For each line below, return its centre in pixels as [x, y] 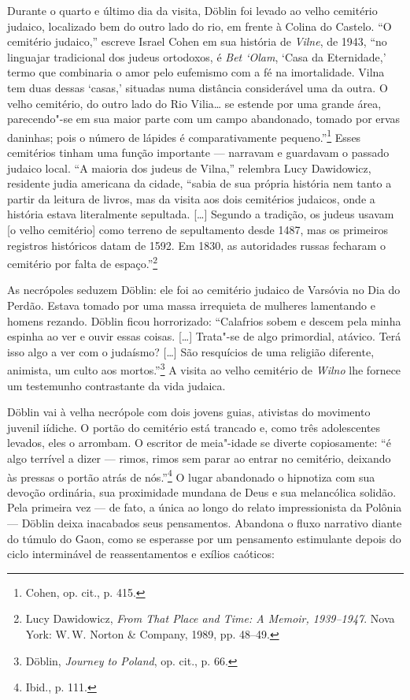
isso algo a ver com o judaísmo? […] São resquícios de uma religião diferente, [191, 351]
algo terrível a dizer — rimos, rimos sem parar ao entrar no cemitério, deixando [199, 458]
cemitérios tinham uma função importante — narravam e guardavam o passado [198, 152]
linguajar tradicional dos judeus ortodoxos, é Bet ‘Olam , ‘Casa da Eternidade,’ [197, 56]
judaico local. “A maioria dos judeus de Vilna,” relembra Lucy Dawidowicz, [189, 168]
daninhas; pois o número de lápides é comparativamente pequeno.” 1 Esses [184, 136]
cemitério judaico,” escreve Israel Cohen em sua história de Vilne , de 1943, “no [197, 41]
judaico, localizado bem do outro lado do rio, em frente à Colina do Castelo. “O [199, 26]
